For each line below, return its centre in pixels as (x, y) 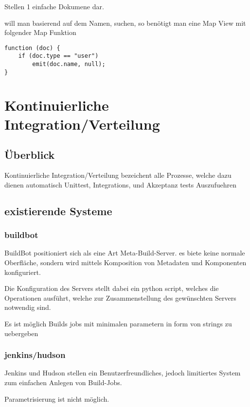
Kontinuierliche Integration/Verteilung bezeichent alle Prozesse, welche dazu (118, 175)
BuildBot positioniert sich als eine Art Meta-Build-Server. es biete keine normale (125, 253)
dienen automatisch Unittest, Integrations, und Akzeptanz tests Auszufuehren (120, 184)
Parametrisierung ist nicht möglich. (57, 399)
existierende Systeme (58, 211)
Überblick (30, 155)
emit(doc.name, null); (69, 64)
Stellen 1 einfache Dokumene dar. (54, 6)
